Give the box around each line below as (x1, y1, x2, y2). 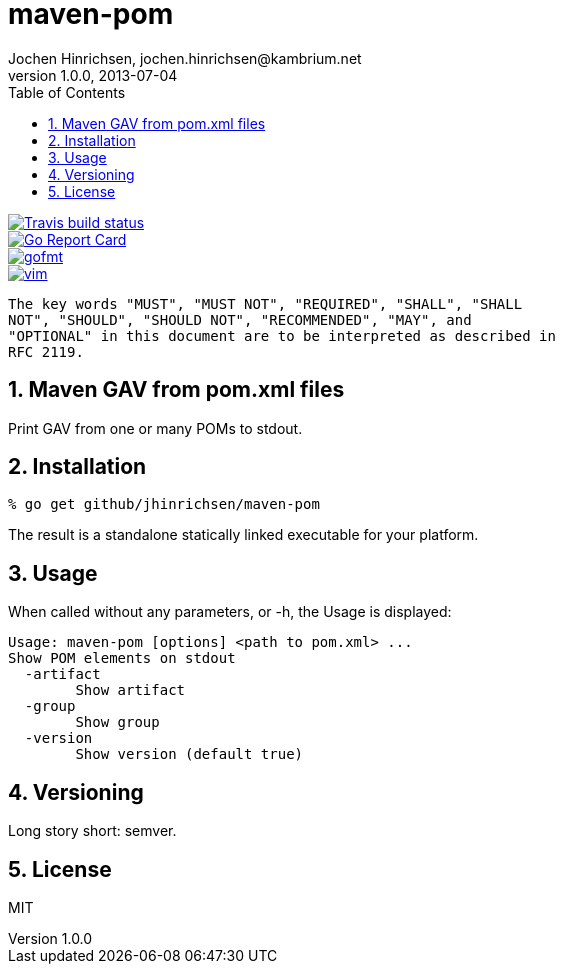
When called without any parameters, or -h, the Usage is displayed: (8, 603, 452, 621)
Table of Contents (8, 83, 126, 101)
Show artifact (75, 682, 186, 699)
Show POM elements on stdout (8, 650, 236, 667)
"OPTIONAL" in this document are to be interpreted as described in (8, 327, 556, 344)
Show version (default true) (75, 746, 304, 763)
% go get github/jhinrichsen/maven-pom (8, 496, 320, 513)
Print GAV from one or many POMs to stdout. (8, 419, 303, 437)
